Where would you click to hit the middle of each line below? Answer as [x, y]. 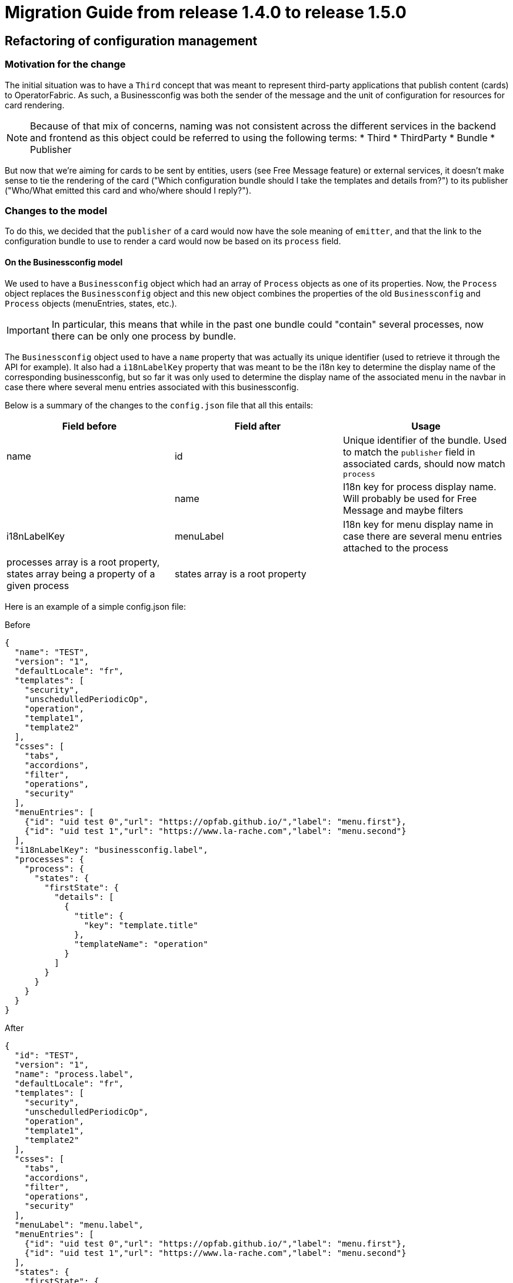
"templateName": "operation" [141, 944]
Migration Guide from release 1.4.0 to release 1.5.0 [206, 12]
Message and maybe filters [403, 510]
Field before [89, 426]
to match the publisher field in [409, 452]
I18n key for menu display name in [418, 524]
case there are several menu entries [422, 536]
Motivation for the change [65, 64]
